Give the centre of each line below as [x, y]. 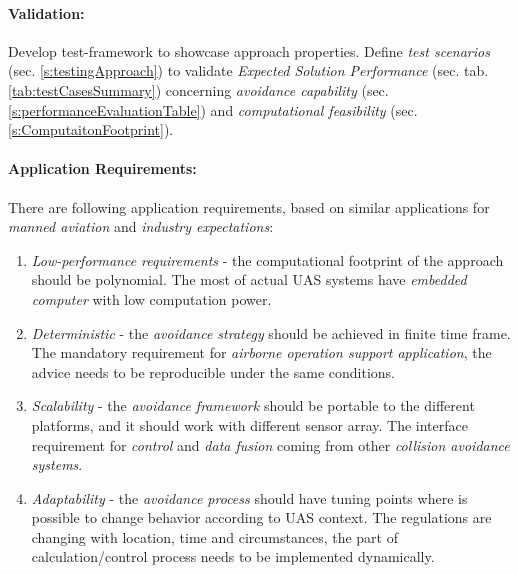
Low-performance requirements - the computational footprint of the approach [267, 259]
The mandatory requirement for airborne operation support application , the [261, 352]
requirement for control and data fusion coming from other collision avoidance [270, 444]
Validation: [46, 12]
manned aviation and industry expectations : [141, 226]
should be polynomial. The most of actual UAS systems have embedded [249, 279]
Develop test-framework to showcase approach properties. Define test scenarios [249, 50]
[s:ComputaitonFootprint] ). [91, 129]
